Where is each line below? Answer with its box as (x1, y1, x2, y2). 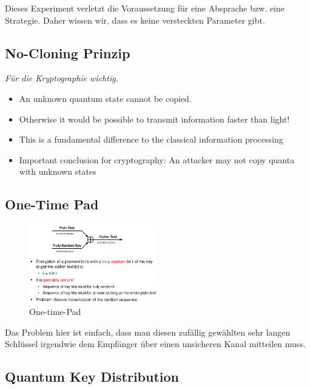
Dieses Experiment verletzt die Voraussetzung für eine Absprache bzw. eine (5, 2, 285, 14)
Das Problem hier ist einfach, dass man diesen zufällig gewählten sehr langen (5, 325, 291, 338)
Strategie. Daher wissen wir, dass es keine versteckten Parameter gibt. (5, 13, 265, 26)
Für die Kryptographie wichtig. (5, 72, 118, 84)
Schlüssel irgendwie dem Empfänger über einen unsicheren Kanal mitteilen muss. (5, 337, 306, 350)
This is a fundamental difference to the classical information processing (19, 133, 283, 146)
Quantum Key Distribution (5, 367, 180, 386)
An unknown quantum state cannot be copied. (19, 92, 192, 104)
